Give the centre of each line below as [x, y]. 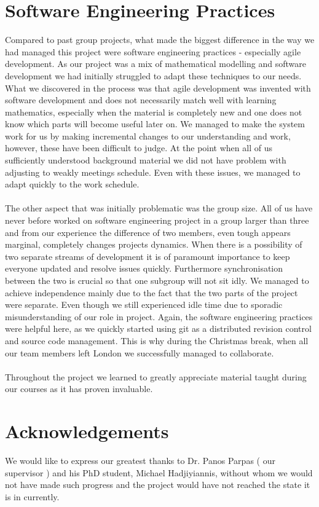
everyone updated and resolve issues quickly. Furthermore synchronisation [144, 268]
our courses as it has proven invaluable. [79, 389]
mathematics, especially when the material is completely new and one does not [154, 112]
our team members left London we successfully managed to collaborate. [140, 352]
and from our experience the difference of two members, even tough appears [148, 232]
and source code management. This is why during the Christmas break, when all [157, 340]
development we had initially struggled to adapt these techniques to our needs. [153, 75]
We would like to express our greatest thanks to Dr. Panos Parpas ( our [140, 461]
